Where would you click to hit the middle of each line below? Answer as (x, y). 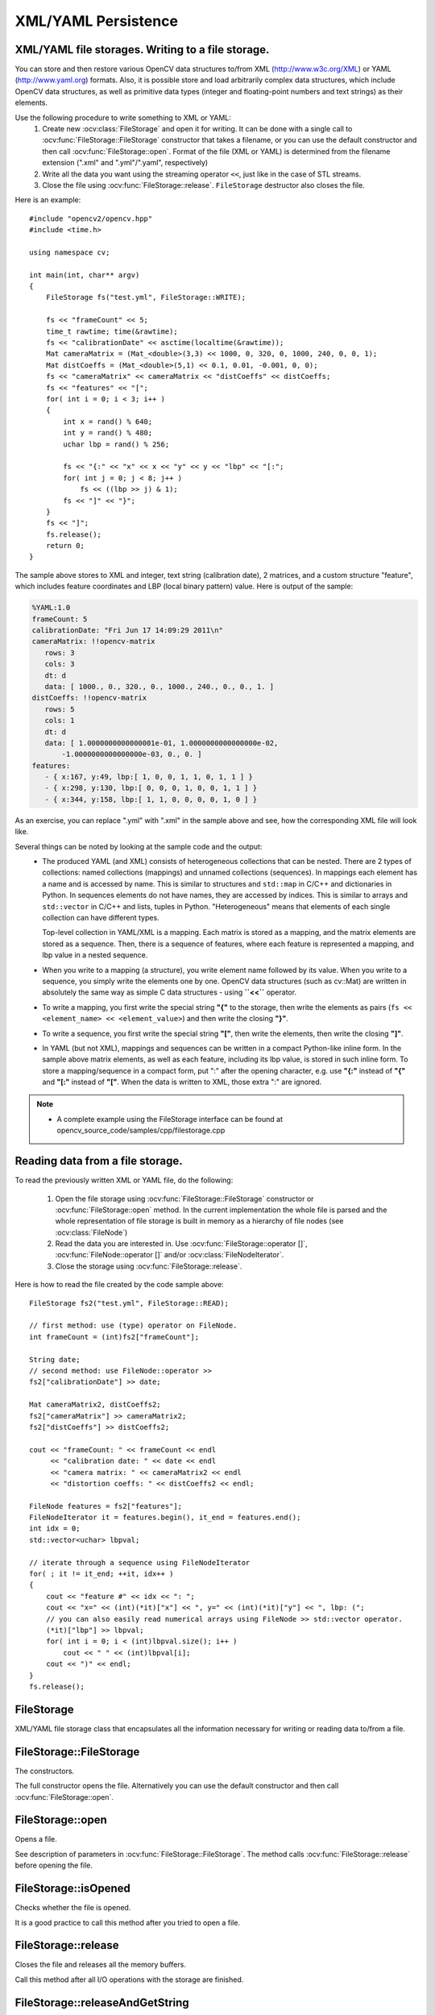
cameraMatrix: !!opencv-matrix (94, 642)
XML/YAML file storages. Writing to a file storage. (142, 50)
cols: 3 (60, 664)
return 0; (65, 546)
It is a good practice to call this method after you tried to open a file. (128, 1922)
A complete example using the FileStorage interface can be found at (170, 1119)
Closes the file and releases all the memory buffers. (101, 1965)
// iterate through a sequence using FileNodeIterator (140, 1562)
